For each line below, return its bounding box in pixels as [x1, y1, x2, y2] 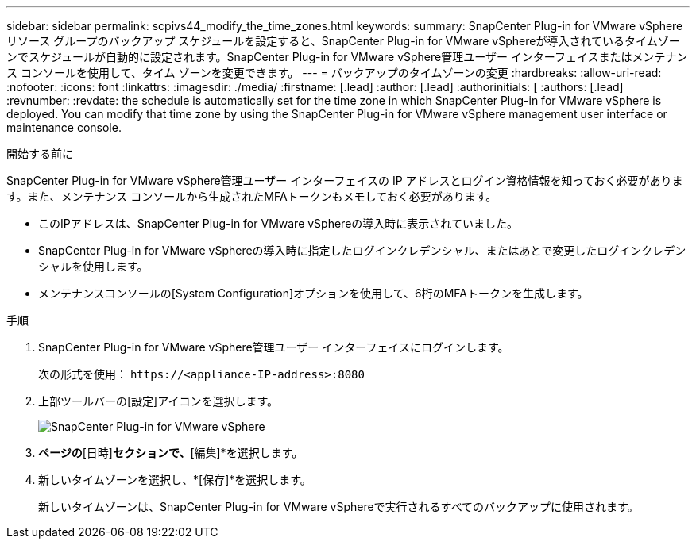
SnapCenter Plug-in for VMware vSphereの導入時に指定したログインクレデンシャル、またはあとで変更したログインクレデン [38, 244, 686, 257]
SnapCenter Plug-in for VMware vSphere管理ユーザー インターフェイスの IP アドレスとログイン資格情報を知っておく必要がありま [6, 174, 683, 187]
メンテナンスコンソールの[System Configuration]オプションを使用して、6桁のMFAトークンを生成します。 [38, 286, 589, 300]
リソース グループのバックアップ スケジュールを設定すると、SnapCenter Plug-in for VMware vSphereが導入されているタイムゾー [6, 34, 680, 48]
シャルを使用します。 [38, 259, 149, 273]
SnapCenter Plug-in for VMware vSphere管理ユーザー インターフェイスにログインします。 [38, 340, 509, 354]
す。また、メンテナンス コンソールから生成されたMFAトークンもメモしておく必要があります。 [6, 190, 497, 203]
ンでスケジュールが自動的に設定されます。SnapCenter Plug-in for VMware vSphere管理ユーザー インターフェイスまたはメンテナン [6, 50, 688, 63]
